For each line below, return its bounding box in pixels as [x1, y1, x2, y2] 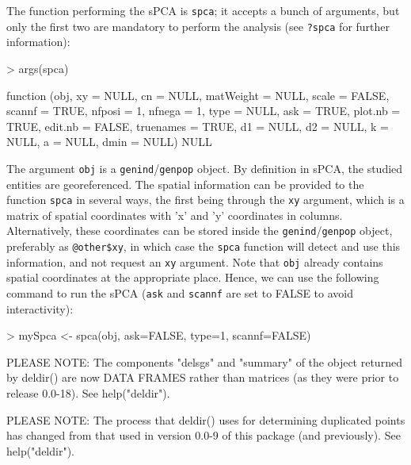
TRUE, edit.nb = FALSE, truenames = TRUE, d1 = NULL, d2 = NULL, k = [6, 117, 389, 134]
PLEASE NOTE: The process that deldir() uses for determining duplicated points [6, 411, 405, 428]
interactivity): [6, 300, 74, 317]
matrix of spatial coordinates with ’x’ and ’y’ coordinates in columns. [6, 206, 343, 223]
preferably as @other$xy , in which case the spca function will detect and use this [6, 238, 401, 255]
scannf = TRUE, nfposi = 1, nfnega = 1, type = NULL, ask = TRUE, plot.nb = [6, 102, 401, 119]
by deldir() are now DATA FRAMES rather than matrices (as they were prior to [6, 369, 399, 386]
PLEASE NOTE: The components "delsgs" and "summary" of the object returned [6, 353, 402, 370]
